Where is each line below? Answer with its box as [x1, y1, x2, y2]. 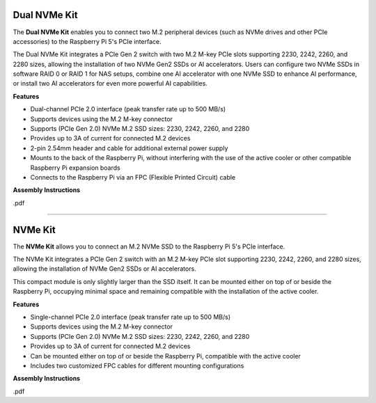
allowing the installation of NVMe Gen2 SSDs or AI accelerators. [13, 264, 196, 273]
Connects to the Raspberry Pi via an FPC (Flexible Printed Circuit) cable [30, 173, 236, 181]
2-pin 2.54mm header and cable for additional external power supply [30, 143, 228, 152]
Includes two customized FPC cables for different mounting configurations [30, 361, 244, 370]
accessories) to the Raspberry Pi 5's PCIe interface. [13, 37, 162, 45]
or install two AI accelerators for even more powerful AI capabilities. [13, 79, 208, 88]
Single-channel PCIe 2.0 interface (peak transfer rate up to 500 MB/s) [30, 313, 231, 322]
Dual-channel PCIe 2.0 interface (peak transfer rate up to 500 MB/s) [30, 105, 226, 113]
